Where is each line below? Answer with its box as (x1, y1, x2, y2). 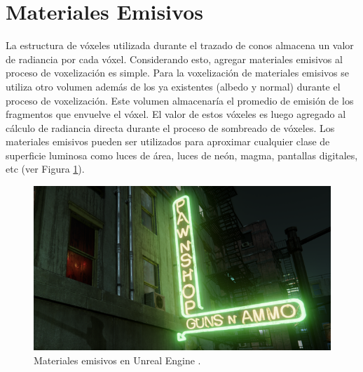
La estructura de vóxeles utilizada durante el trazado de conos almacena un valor (6, 38, 354, 53)
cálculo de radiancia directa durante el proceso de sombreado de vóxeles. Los (6, 120, 335, 135)
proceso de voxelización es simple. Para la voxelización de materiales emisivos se (6, 65, 349, 80)
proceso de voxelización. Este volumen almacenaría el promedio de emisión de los (6, 93, 354, 107)
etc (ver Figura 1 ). (6, 161, 85, 176)
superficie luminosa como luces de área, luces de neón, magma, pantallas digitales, (6, 147, 358, 162)
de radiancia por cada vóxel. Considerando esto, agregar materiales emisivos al (6, 51, 343, 66)
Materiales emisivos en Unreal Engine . (34, 352, 201, 367)
